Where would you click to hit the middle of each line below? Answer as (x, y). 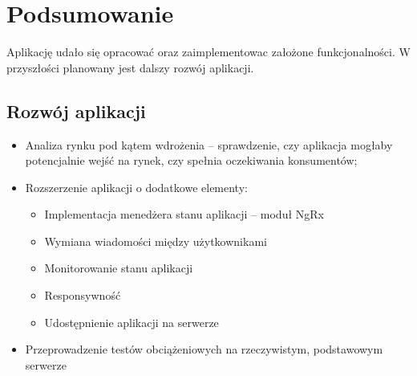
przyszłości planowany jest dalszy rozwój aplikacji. (130, 67)
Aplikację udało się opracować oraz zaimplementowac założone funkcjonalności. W (208, 52)
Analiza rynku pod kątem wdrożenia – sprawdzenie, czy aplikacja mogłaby (209, 144)
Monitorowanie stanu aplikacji (119, 268)
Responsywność (83, 295)
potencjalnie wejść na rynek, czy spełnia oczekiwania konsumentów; (191, 160)
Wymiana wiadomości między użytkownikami (156, 241)
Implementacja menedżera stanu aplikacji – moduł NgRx (184, 214)
